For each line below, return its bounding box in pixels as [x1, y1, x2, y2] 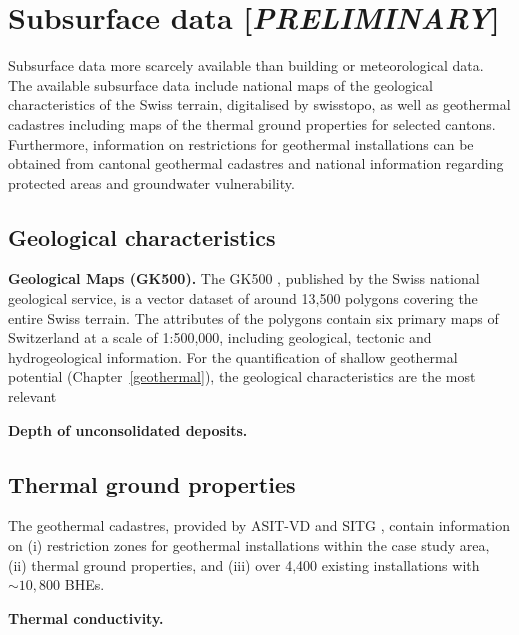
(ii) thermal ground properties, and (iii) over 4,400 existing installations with [8, 554, 480, 575]
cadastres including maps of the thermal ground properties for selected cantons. [8, 113, 496, 134]
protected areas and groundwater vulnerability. [8, 172, 295, 193]
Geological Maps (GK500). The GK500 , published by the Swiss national [8, 268, 480, 289]
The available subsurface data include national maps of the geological [8, 74, 433, 95]
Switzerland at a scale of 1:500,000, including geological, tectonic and [8, 327, 432, 348]
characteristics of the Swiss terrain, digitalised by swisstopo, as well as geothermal [8, 94, 511, 115]
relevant [8, 386, 57, 407]
